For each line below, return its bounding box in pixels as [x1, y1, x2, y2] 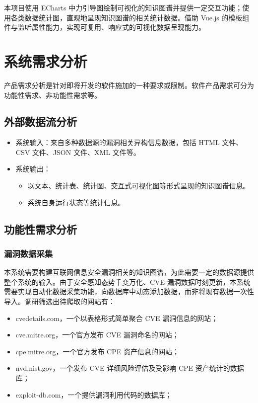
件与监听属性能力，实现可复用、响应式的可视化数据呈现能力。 [4, 22, 205, 32]
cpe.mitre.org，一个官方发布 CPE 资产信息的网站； [15, 346, 179, 356]
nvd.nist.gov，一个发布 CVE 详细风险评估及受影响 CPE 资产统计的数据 [15, 363, 244, 373]
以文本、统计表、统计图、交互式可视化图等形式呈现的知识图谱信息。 [27, 180, 250, 191]
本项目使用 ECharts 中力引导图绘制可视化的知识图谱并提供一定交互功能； [4, 2, 243, 12]
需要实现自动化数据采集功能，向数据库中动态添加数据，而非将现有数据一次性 [4, 286, 254, 297]
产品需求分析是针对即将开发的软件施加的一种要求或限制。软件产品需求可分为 [4, 80, 254, 90]
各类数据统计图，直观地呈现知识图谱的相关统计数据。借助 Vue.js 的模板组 [10, 12, 250, 22]
